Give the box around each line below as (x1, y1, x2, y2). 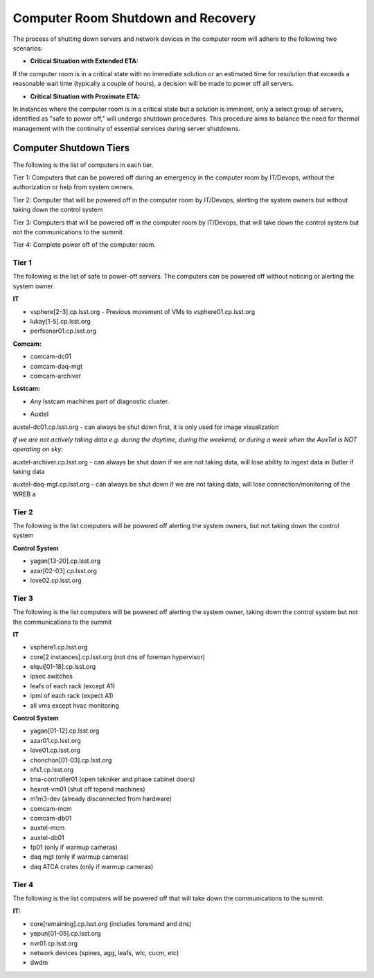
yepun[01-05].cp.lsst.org (30, 929, 101, 938)
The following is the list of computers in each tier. (12, 160, 154, 169)
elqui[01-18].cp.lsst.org (30, 663, 96, 671)
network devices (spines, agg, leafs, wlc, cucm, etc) (30, 948, 179, 957)
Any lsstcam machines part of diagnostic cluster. (30, 397, 170, 405)
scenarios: (12, 44, 43, 52)
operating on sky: (12, 445, 64, 453)
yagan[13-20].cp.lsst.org (30, 557, 100, 565)
